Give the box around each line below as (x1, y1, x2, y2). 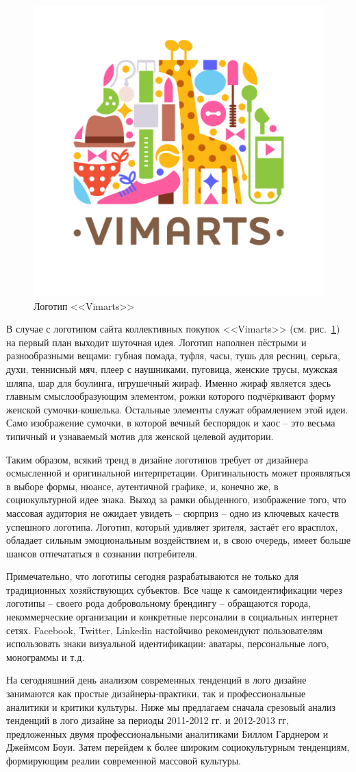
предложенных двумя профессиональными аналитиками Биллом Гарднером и (6, 726, 329, 740)
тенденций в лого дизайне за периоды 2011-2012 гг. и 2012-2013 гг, (6, 713, 289, 727)
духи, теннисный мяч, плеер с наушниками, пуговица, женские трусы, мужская (6, 361, 338, 376)
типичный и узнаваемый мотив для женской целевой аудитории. (6, 429, 274, 443)
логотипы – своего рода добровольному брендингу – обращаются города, (6, 596, 311, 610)
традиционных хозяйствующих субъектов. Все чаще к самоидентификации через (6, 582, 342, 596)
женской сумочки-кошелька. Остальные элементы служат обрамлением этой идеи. (6, 402, 348, 416)
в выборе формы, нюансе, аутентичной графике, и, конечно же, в (6, 479, 279, 493)
